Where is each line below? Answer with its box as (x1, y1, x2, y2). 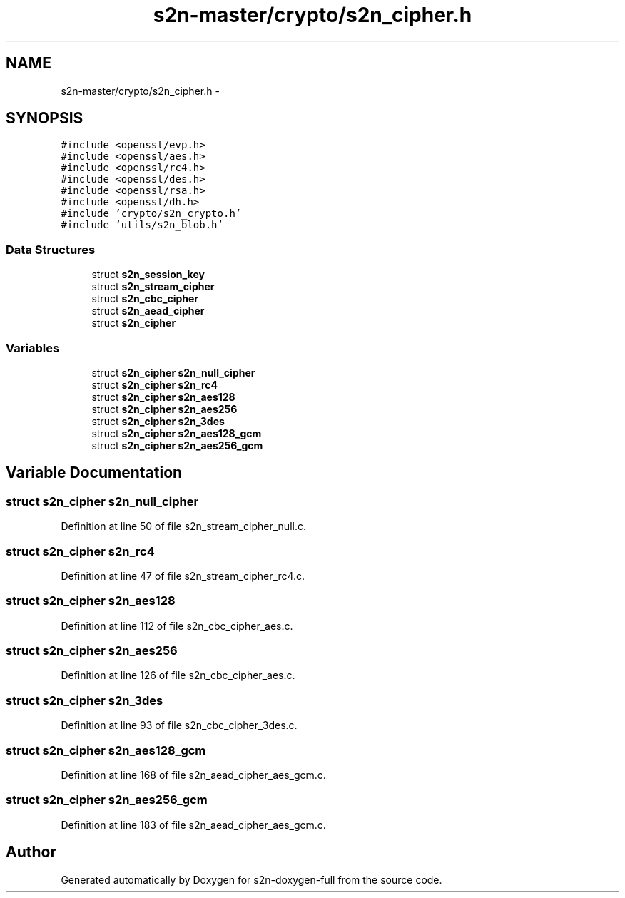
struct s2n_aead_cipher (91, 305, 205, 317)
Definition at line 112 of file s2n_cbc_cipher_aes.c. (61, 619, 293, 632)
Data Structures (6, 242, 96, 257)
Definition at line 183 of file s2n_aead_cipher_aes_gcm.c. (61, 818, 326, 831)
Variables (6, 340, 60, 355)
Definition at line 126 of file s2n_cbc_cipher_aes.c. (61, 669, 295, 682)
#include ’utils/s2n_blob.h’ (61, 219, 223, 231)
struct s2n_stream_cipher (91, 280, 215, 293)
